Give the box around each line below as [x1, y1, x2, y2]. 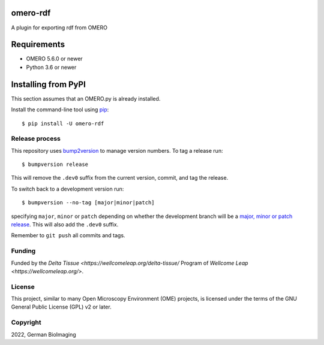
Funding [11, 247, 36, 255]
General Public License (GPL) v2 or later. [11, 303, 112, 311]
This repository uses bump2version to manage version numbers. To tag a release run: [11, 147, 223, 154]
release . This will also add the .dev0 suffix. [11, 220, 119, 228]
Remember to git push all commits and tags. [11, 232, 125, 239]
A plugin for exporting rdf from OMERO [11, 24, 108, 31]
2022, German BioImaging [11, 331, 76, 338]
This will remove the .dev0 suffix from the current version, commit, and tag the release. [11, 174, 229, 181]
